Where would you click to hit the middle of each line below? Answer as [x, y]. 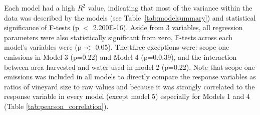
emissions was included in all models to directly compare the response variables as [130, 77]
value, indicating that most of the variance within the [170, 8]
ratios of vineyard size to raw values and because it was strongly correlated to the [129, 86]
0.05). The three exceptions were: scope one [162, 47]
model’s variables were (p [43, 47]
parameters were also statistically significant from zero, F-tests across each [118, 37]
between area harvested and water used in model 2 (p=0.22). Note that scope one [129, 67]
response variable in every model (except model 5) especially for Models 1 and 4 [127, 96]
